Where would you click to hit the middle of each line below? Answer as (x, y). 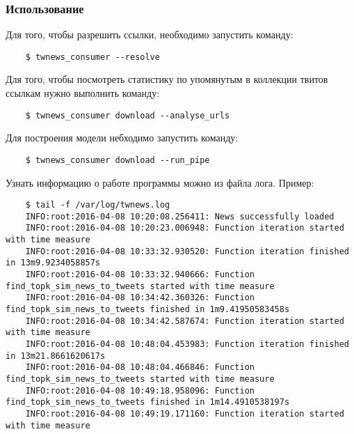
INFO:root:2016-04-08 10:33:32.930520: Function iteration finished (187, 251)
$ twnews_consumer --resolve (92, 57)
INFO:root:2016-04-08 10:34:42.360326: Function (140, 298)
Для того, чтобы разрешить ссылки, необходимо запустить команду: (150, 34)
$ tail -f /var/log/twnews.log (98, 205)
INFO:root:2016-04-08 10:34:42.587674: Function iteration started (185, 321)
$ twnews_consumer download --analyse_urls (128, 115)
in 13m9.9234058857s (53, 263)
